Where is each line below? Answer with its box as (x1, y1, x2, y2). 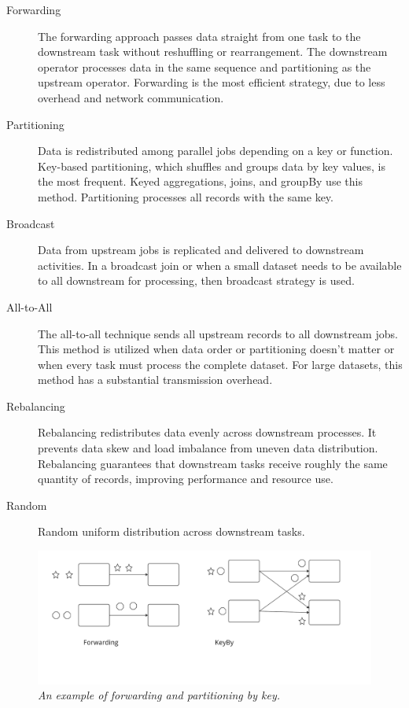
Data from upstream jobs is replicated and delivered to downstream (38, 242, 364, 258)
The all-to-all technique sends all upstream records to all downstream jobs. (38, 325, 398, 341)
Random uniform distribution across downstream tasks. (38, 523, 305, 540)
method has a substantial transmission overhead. (38, 371, 273, 388)
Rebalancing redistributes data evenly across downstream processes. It (38, 424, 377, 441)
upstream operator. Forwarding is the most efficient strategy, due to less (38, 74, 385, 90)
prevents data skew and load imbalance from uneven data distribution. (38, 440, 378, 456)
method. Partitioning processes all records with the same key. (38, 188, 333, 205)
